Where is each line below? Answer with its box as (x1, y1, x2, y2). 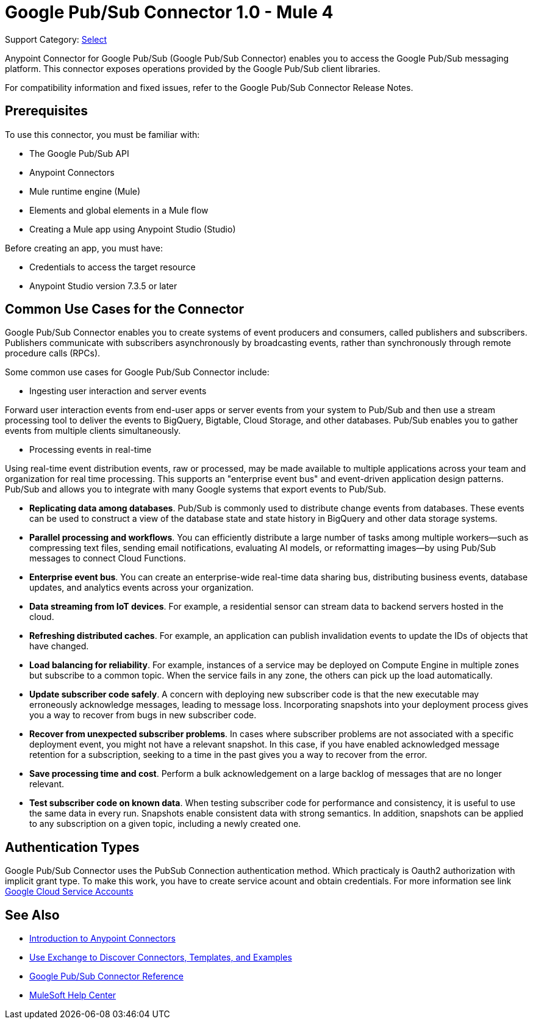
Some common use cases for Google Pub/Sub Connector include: (5, 367, 270, 378)
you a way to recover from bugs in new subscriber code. (29, 710, 257, 721)
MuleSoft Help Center (29, 990, 116, 1001)
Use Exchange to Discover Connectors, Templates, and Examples (29, 952, 292, 963)
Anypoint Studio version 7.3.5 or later (29, 280, 177, 291)
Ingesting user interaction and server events (29, 386, 207, 397)
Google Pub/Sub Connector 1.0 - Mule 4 (5, 2, 334, 23)
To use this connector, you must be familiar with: (5, 129, 200, 140)
